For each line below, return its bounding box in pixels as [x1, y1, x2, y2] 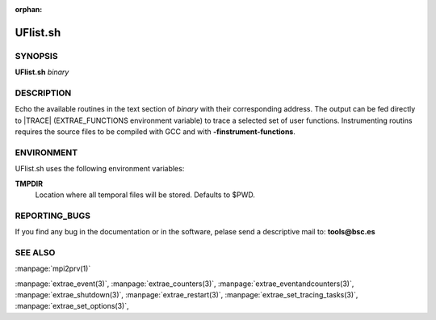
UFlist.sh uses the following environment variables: [15, 164, 185, 174]
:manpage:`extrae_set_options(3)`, [15, 301, 129, 311]
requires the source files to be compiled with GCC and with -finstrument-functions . [15, 127, 296, 137]
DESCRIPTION [15, 87, 72, 99]
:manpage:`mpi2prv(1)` [15, 263, 91, 274]
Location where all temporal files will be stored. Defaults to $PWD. [35, 190, 256, 200]
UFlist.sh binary [15, 67, 69, 77]
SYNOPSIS [15, 50, 58, 61]
